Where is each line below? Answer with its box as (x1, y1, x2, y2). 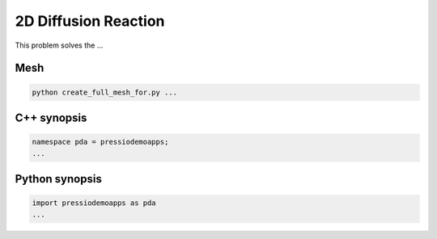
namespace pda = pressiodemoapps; (32, 137, 169, 147)
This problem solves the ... (15, 40, 104, 50)
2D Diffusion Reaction (15, 12, 165, 30)
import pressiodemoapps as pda (32, 199, 157, 208)
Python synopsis (15, 172, 103, 186)
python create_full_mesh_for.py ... (32, 87, 178, 97)
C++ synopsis (15, 111, 87, 124)
